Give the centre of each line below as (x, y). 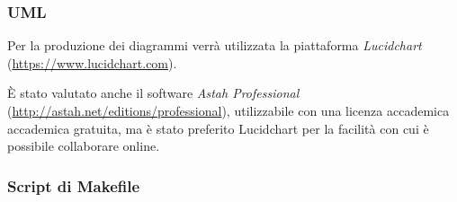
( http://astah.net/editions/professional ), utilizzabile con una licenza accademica (228, 110)
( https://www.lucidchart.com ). (92, 62)
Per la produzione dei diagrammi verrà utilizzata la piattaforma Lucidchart (215, 45)
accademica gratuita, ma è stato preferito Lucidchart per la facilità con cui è (218, 128)
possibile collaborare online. (84, 146)
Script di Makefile (74, 185)
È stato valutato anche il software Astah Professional (153, 93)
